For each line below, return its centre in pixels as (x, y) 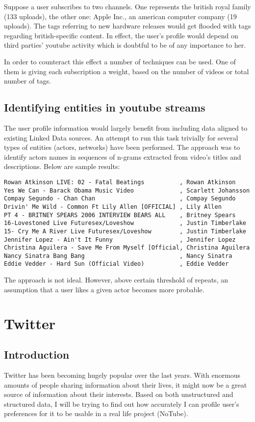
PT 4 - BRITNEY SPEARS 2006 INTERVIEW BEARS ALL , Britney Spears (120, 215)
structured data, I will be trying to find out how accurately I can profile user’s (122, 404)
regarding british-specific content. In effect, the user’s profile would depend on (121, 35)
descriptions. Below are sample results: (62, 166)
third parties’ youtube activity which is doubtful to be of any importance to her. (125, 45)
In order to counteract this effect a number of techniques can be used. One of (120, 61)
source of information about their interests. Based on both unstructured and (119, 394)
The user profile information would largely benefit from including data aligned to (126, 127)
